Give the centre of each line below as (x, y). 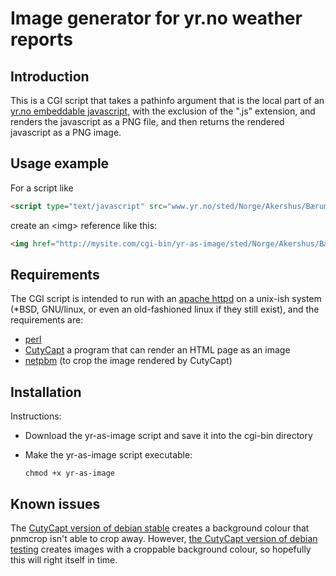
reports (41, 39)
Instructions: (36, 416)
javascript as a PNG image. (66, 132)
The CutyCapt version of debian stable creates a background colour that (160, 528)
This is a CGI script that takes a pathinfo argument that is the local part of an (167, 100)
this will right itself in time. (64, 560)
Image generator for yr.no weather (156, 18)
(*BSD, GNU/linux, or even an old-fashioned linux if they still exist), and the (165, 309)
